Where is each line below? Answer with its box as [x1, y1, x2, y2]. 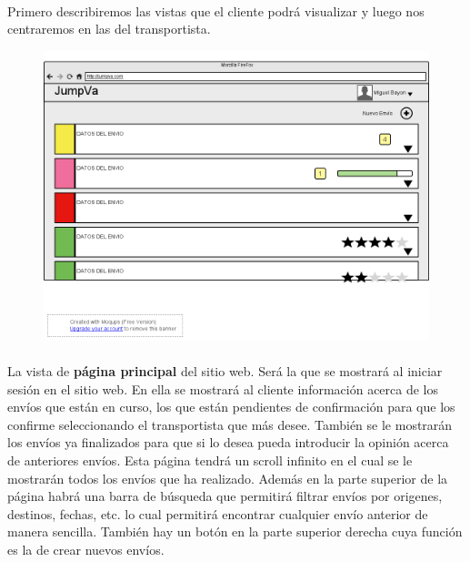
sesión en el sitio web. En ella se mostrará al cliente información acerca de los [7, 379, 439, 398]
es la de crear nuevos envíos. [7, 539, 165, 558]
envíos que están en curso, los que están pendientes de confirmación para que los [7, 397, 455, 416]
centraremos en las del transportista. [7, 19, 211, 38]
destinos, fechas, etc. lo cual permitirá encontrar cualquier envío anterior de [7, 504, 428, 523]
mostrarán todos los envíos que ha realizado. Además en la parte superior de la [7, 468, 448, 487]
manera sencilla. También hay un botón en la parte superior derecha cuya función [7, 522, 463, 541]
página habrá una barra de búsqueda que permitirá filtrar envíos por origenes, [7, 486, 443, 506]
